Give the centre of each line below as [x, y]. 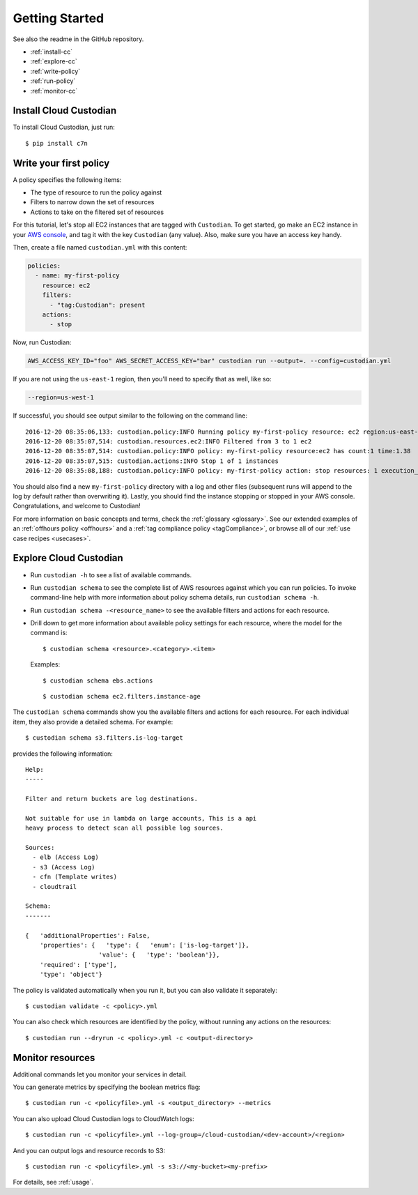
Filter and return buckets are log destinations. [112, 799]
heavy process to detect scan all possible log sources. [125, 828]
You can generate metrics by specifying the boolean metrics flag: [107, 1087]
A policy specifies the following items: [67, 180]
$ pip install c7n [57, 143]
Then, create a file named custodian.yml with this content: [100, 248]
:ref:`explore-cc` [54, 61]
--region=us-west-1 [61, 398]
